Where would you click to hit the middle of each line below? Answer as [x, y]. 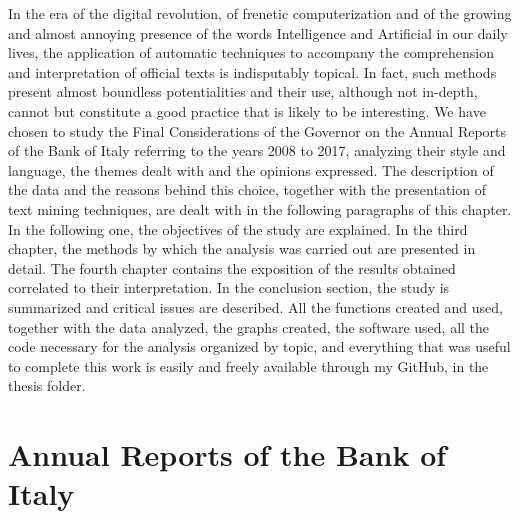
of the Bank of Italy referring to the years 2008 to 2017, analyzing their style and [257, 150]
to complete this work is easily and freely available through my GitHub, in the [248, 365]
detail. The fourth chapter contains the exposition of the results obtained [232, 267]
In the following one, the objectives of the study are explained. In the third [238, 228]
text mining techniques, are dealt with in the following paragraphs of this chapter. [260, 208]
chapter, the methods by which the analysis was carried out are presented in [242, 248]
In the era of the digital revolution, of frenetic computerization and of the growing [260, 13]
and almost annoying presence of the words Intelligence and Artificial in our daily [258, 32]
